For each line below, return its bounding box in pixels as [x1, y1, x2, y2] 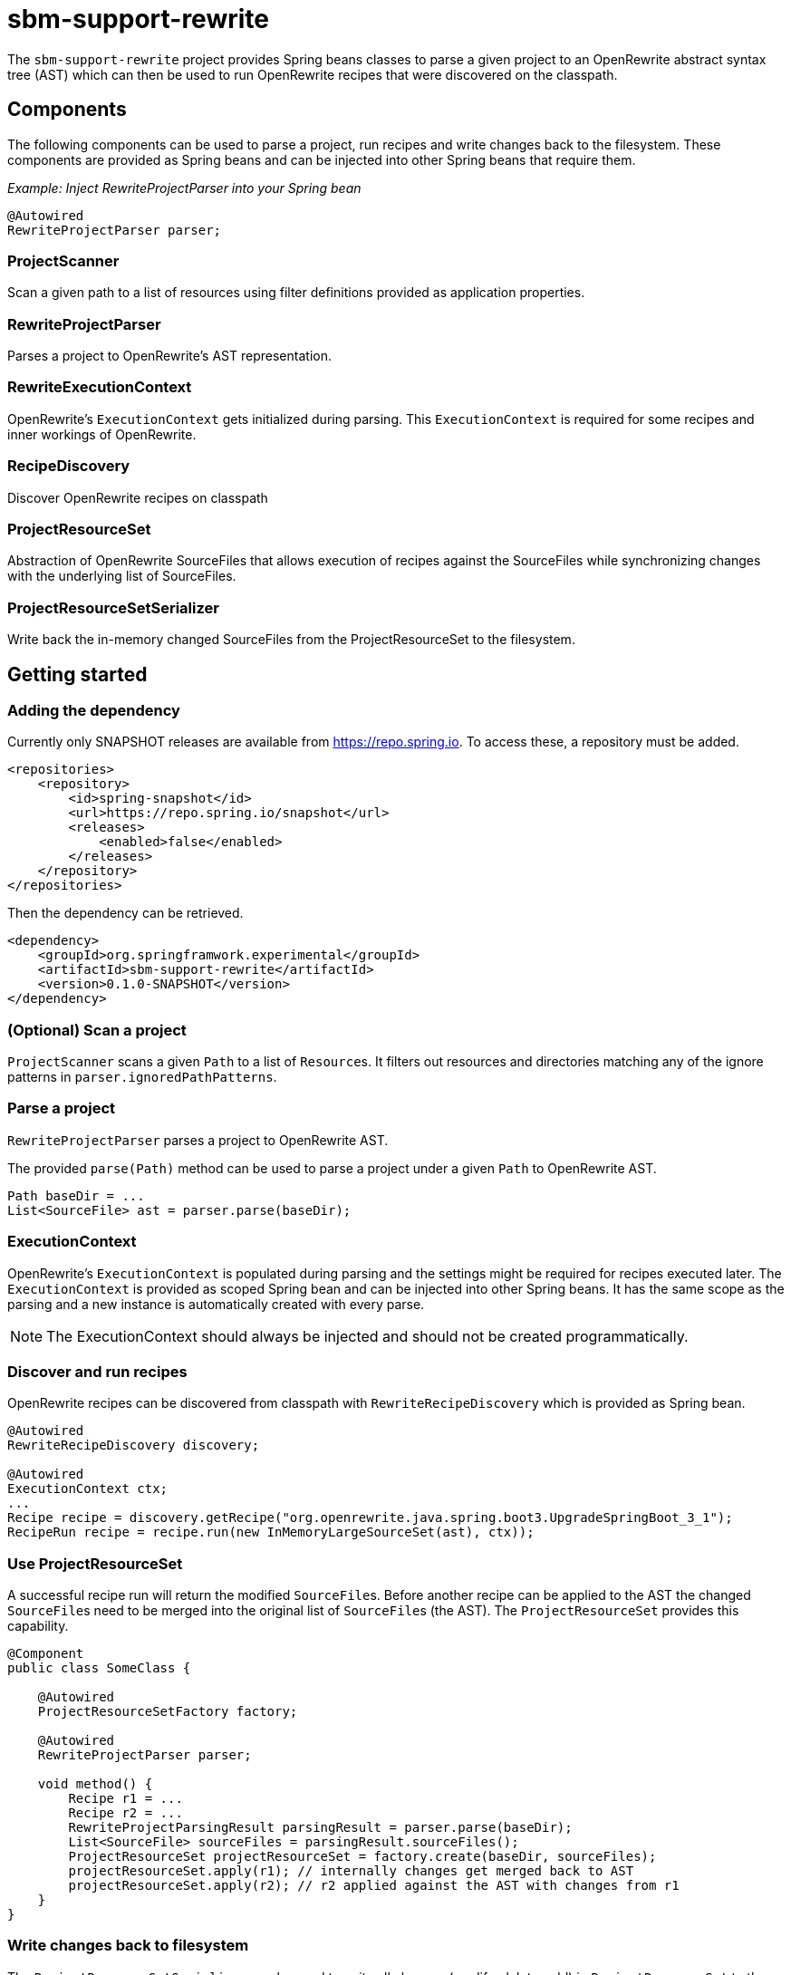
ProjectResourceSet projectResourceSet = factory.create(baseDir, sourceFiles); [68, 1849, 657, 1864]
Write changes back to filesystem [7, 1936, 249, 1955]
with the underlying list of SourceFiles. [7, 568, 236, 584]
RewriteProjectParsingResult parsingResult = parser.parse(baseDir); [68, 1820, 573, 1835]
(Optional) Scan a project [7, 1020, 187, 1039]
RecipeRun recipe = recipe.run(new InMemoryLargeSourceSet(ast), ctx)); [7, 1525, 535, 1540]
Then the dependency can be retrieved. [7, 905, 244, 921]
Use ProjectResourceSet [7, 1554, 183, 1573]
